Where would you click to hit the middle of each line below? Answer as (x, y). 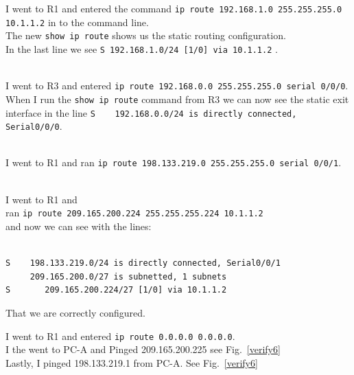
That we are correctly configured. (75, 312)
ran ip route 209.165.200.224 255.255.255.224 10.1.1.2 (134, 213)
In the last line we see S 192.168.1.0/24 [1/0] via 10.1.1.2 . (142, 48)
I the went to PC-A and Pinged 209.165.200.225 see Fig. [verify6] (143, 349)
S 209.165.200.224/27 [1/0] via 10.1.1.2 (116, 290)
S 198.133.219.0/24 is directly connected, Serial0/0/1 (143, 263)
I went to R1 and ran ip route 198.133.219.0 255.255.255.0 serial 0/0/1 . (174, 162)
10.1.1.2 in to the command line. (77, 22)
